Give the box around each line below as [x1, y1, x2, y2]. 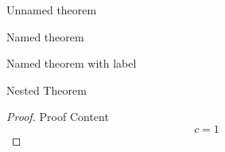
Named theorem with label [6, 55, 137, 72]
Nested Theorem [6, 81, 87, 98]
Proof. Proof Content [6, 108, 109, 125]
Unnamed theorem [6, 2, 97, 18]
